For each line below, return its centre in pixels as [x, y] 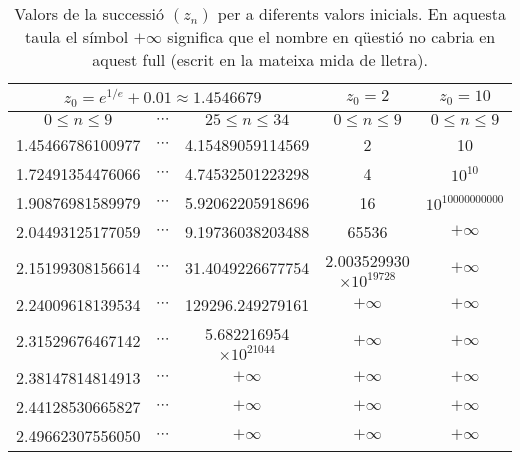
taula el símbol [77, 36]
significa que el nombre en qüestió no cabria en [331, 36]
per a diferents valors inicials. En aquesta [361, 13]
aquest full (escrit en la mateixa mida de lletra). [260, 59]
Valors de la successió [89, 13]
